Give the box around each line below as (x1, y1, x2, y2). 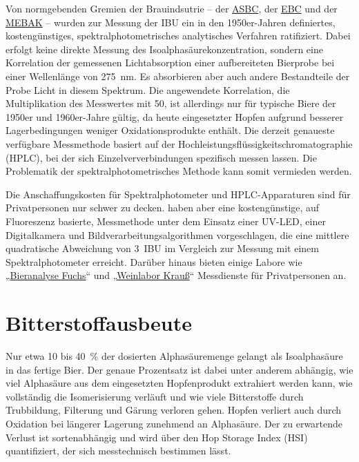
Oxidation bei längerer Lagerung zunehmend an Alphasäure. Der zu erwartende (6, 416, 343, 430)
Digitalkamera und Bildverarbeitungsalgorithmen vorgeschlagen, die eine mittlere (6, 227, 349, 242)
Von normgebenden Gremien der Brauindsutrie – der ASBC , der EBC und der (6, 1, 338, 15)
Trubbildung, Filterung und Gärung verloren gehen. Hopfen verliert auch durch (6, 403, 342, 417)
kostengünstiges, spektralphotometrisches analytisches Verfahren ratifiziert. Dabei (6, 28, 351, 43)
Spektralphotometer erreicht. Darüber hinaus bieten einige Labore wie (6, 254, 302, 269)
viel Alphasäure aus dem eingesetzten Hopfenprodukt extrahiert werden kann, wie (6, 376, 353, 390)
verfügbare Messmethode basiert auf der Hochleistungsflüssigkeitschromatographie (6, 136, 353, 151)
